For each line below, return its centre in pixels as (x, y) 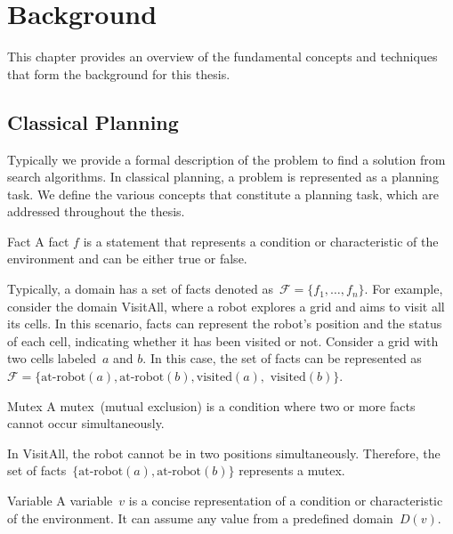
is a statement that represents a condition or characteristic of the (261, 241)
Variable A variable (60, 501)
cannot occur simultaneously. (86, 423)
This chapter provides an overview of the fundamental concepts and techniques (222, 57)
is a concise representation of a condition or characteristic (286, 501)
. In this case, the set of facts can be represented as (282, 358)
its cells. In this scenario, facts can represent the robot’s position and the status (225, 324)
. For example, (404, 289)
